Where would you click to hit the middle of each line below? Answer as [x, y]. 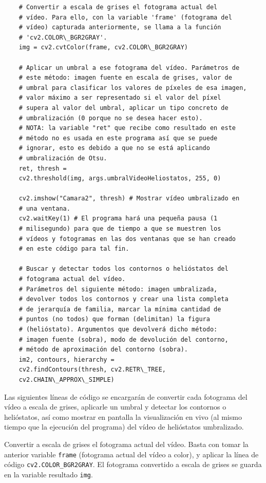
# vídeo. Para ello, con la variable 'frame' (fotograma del [125, 17]
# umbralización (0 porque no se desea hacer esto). [111, 118]
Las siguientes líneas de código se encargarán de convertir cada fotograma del [126, 396]
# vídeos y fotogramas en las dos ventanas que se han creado [127, 239]
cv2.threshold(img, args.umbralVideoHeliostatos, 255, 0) [120, 179]
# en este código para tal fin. [74, 249]
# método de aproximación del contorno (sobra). [103, 350]
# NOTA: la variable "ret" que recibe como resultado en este [127, 128]
